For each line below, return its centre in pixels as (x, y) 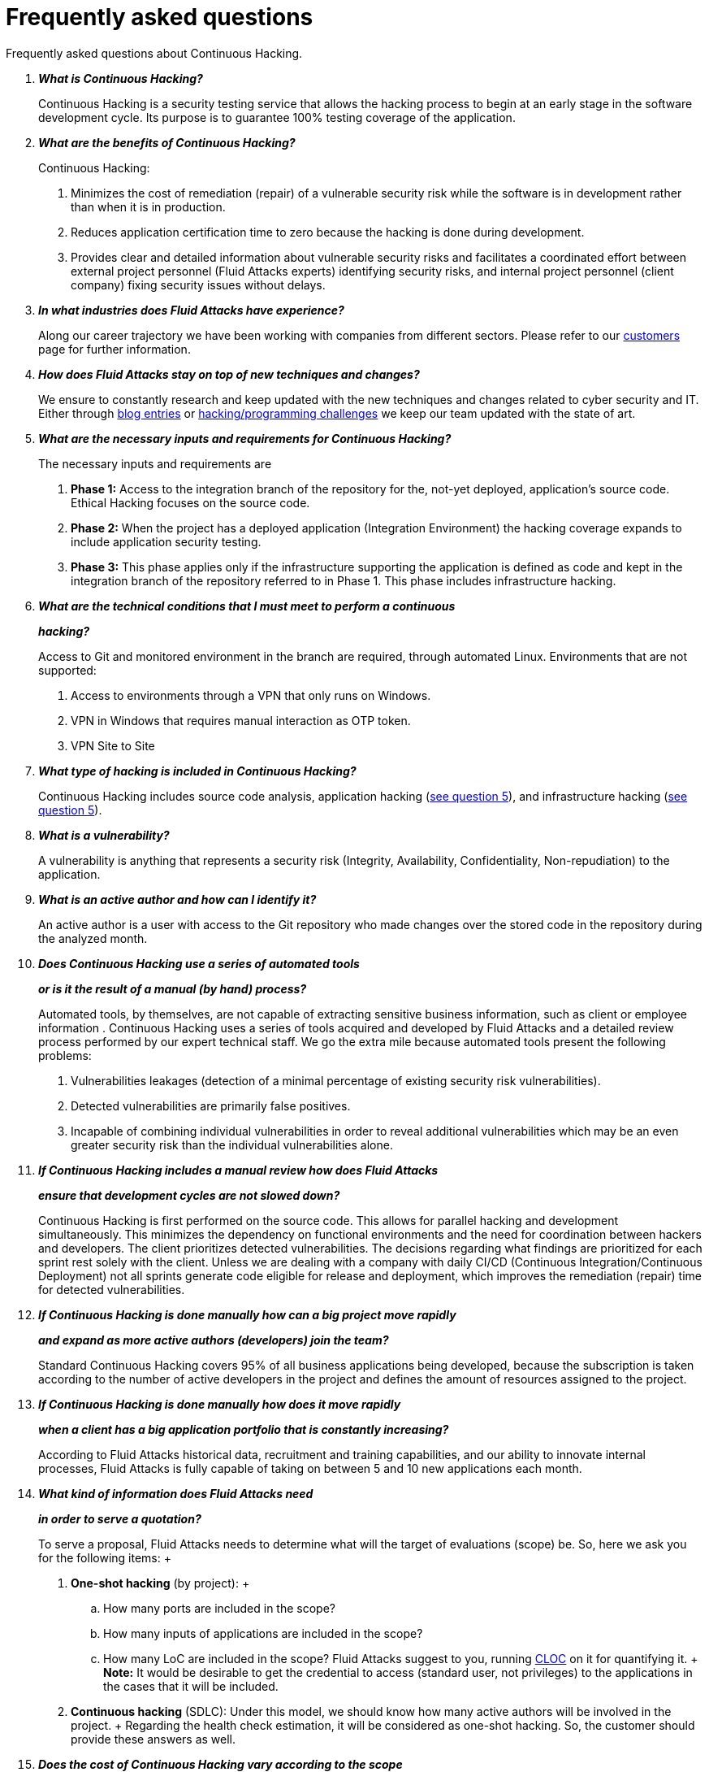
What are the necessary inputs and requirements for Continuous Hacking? (245, 438)
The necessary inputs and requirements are (155, 463)
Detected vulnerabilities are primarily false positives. (211, 1105)
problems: (65, 1055)
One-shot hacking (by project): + (160, 1583)
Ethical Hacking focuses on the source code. (190, 502)
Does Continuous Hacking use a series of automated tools (199, 963)
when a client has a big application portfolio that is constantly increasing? (244, 1429)
